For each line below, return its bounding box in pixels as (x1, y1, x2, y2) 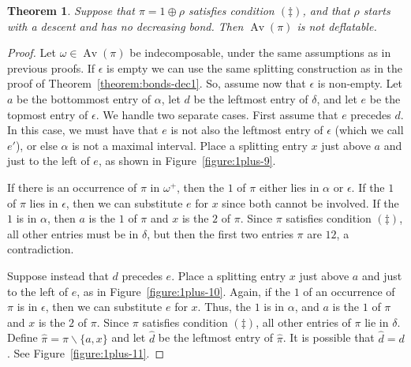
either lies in (259, 178, 319, 195)
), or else (15, 137, 58, 153)
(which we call (334, 122, 404, 138)
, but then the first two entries (147, 225, 293, 242)
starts (363, 2, 390, 18)
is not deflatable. (297, 17, 377, 34)
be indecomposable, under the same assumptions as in (129, 44, 391, 61)
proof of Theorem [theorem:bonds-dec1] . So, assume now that (7, 75, 306, 92)
